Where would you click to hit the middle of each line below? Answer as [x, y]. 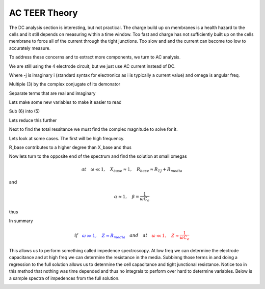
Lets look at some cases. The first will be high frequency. [67, 138]
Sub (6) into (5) [25, 111]
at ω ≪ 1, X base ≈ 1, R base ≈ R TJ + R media [132, 170]
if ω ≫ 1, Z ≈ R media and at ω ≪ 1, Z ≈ [127, 236]
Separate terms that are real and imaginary [52, 93]
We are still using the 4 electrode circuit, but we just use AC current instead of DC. [93, 66]
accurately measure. [30, 48]
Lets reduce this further [33, 120]
